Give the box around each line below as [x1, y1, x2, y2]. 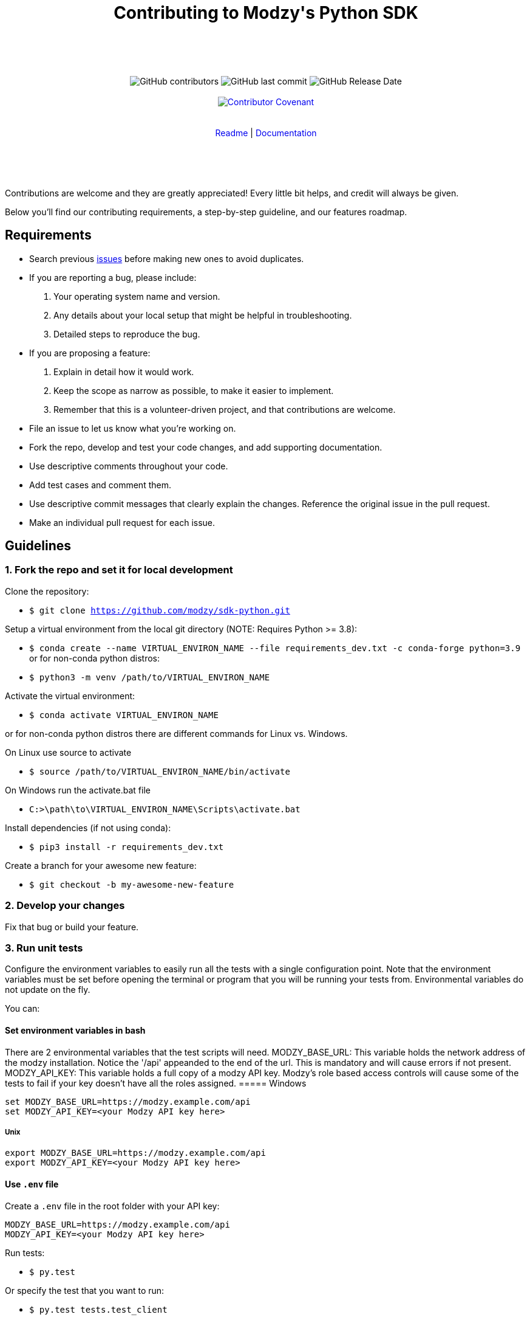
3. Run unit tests [5, 941, 83, 954]
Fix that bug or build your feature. [5, 921, 139, 932]
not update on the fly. [5, 984, 90, 995]
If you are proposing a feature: [29, 347, 151, 358]
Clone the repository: [5, 586, 89, 596]
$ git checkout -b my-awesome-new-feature [29, 879, 234, 890]
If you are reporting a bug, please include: [29, 272, 197, 283]
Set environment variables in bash [5, 1025, 146, 1035]
